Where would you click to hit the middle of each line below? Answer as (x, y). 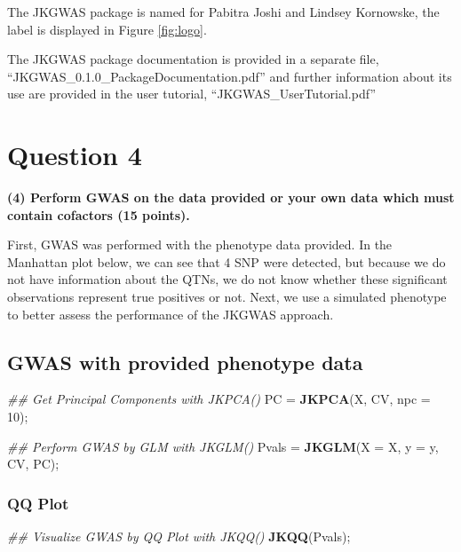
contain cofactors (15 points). (99, 214)
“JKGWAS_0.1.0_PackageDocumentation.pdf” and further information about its (230, 76)
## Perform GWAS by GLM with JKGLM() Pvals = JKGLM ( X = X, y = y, (223, 446)
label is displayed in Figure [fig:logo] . (107, 29)
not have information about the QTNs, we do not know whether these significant (227, 279)
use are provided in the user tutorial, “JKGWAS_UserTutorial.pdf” (191, 94)
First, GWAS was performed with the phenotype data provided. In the (200, 244)
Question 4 (75, 155)
